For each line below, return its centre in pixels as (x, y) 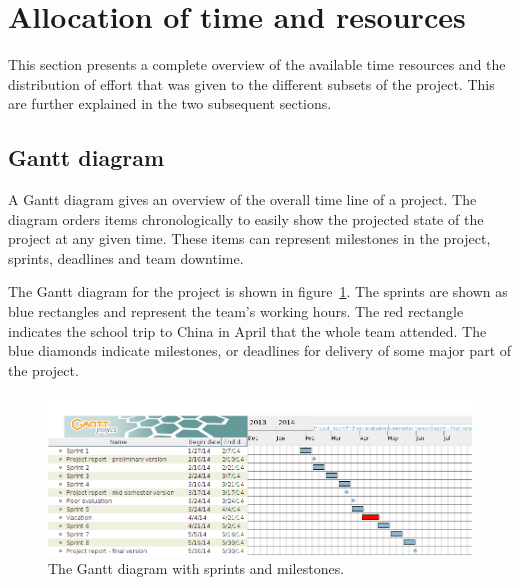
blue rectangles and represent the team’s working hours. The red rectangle (236, 311)
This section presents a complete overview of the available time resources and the (257, 64)
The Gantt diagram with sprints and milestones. (196, 568)
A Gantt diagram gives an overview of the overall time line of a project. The (242, 199)
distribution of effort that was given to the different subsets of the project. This (251, 83)
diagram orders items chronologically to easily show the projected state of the (246, 218)
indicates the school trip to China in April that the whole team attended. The (247, 330)
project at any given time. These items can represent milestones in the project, (249, 238)
